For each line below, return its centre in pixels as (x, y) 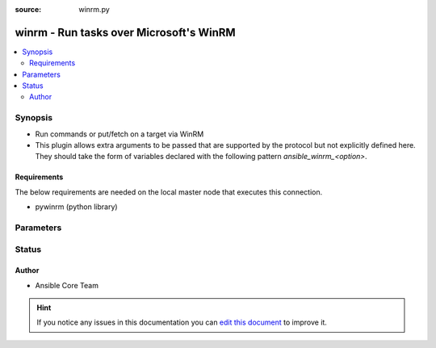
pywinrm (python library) (76, 207)
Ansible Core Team (67, 285)
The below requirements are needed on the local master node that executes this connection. (169, 192)
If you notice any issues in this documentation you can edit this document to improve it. (182, 322)
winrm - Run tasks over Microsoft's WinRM (125, 32)
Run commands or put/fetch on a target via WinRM (119, 134)
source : (28, 9)
